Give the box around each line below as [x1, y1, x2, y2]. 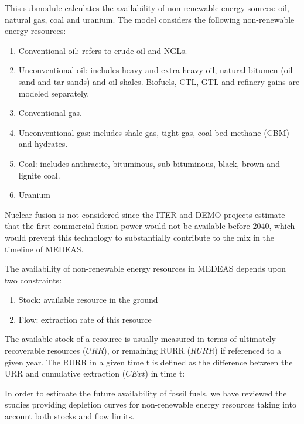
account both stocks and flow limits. [5, 410, 135, 422]
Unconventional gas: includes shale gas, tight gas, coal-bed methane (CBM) [18, 126, 289, 138]
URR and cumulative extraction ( [5, 367, 126, 379]
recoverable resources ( [5, 344, 86, 357]
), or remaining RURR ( [104, 344, 190, 357]
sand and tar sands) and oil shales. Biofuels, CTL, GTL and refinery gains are [18, 75, 300, 87]
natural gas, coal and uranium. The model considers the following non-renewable [5, 13, 295, 25]
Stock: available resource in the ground [18, 293, 158, 306]
